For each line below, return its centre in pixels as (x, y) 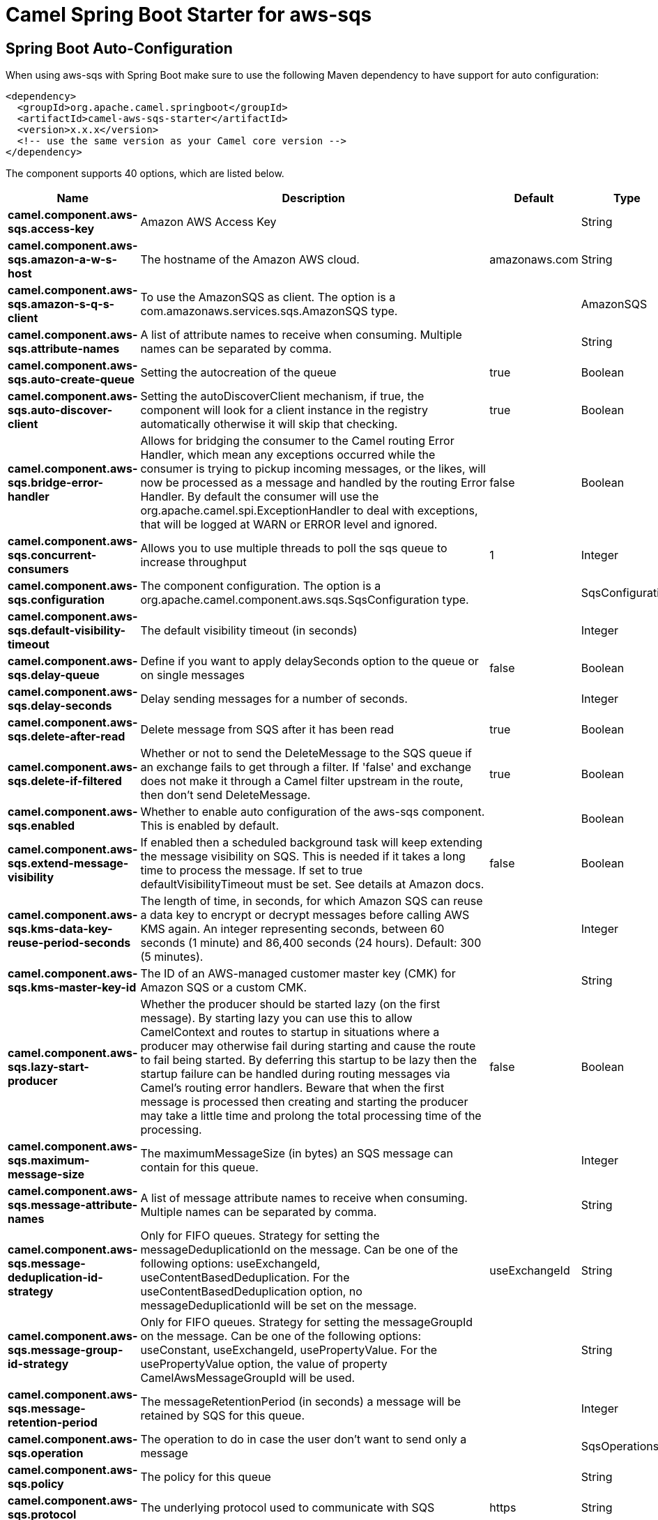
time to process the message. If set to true (251, 871)
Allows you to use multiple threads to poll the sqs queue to (294, 548)
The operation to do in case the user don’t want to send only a (304, 1439)
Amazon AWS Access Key (208, 222)
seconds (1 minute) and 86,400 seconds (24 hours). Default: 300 (311, 943)
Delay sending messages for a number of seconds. (274, 699)
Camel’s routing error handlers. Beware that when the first (292, 1088)
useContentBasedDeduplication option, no (251, 1292)
